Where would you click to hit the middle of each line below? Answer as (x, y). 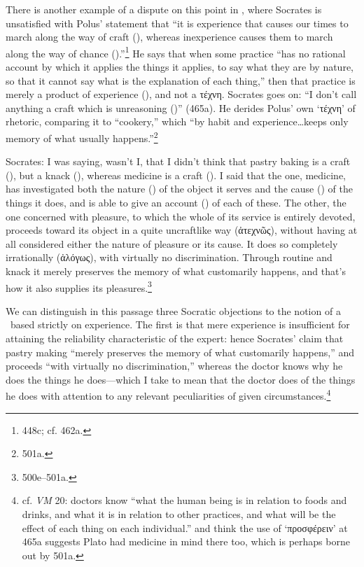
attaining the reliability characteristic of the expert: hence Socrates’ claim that (175, 338)
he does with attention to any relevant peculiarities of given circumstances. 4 (168, 395)
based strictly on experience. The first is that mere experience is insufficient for (180, 324)
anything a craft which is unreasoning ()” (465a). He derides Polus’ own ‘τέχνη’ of (181, 107)
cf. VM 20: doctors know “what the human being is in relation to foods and (184, 500)
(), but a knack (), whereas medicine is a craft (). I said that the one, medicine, (176, 175)
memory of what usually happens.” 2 (82, 137)
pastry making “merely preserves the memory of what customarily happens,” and (180, 352)
